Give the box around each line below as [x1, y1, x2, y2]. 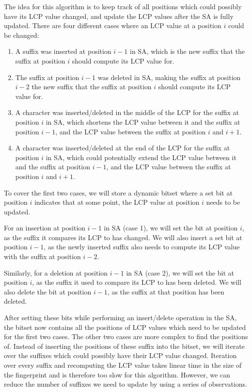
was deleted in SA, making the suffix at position [97, 72, 241, 82]
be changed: [4, 30, 39, 40]
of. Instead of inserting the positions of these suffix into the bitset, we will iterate [4, 341, 245, 351]
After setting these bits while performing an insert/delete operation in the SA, [4, 312, 237, 323]
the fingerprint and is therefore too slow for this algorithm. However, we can [4, 369, 230, 379]
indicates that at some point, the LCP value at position [34, 197, 200, 207]
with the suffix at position [4, 251, 81, 261]
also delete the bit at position [4, 286, 92, 296]
